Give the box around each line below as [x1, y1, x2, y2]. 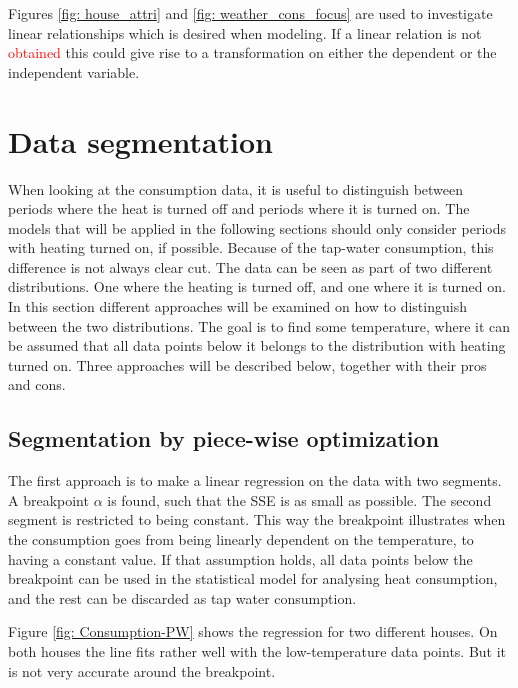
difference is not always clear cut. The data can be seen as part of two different [8, 256, 493, 277]
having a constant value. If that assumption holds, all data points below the [8, 548, 473, 569]
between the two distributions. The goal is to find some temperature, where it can [8, 315, 511, 336]
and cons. [8, 374, 66, 395]
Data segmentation [8, 120, 273, 161]
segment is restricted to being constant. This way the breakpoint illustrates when [8, 509, 506, 530]
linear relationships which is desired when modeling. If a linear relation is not [8, 22, 482, 43]
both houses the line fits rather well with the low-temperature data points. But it [8, 640, 507, 661]
